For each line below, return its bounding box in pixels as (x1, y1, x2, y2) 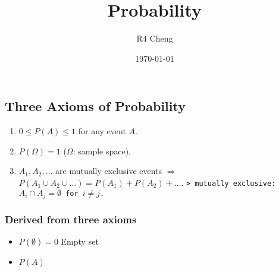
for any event (78, 125, 126, 137)
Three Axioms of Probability (5, 97, 186, 115)
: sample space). (73, 144, 131, 157)
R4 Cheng (136, 32, 173, 45)
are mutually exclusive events (55, 165, 162, 177)
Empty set (61, 235, 99, 248)
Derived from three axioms (5, 211, 137, 226)
